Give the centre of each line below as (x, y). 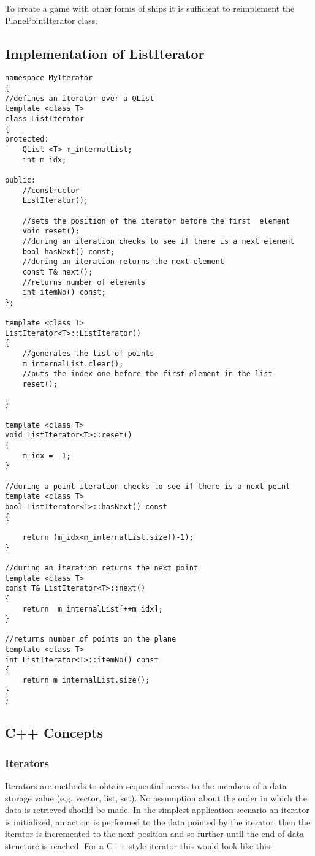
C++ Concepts (54, 733)
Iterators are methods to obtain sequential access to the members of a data (146, 786)
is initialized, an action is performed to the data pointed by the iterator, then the (158, 821)
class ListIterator (44, 119)
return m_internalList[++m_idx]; (93, 609)
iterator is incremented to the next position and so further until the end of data (155, 834)
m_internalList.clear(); (73, 364)
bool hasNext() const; (68, 252)
